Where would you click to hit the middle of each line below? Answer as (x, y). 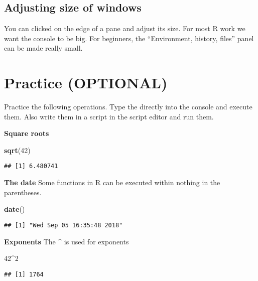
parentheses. (23, 192)
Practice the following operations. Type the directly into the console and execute (128, 107)
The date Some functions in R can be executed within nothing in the (112, 182)
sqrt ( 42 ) (17, 150)
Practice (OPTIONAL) (86, 83)
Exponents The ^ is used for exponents (67, 241)
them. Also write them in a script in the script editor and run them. (109, 116)
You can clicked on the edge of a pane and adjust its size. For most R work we (125, 28)
